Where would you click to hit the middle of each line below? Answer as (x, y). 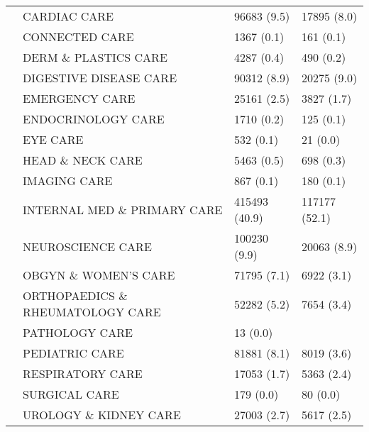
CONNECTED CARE (78, 37)
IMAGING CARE (68, 181)
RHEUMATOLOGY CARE (92, 312)
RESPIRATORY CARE (83, 373)
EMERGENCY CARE (79, 98)
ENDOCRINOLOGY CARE (94, 119)
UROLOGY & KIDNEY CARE (102, 415)
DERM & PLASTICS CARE (95, 57)
